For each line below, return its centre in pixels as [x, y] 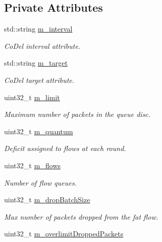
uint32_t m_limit [32, 97]
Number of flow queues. [40, 182]
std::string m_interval [38, 29]
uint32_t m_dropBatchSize [47, 200]
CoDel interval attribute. [42, 46]
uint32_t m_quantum [39, 131]
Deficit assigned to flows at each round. [65, 148]
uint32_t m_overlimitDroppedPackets [64, 234]
